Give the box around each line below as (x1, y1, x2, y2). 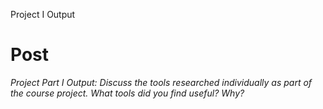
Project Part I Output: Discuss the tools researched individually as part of (10, 76, 313, 88)
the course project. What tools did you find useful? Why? (10, 87, 245, 99)
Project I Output (10, 9, 76, 20)
